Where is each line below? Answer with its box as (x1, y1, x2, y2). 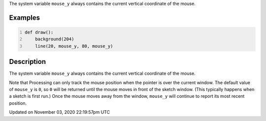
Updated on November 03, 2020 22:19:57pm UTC (9, 109, 110, 115)
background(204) (35, 36, 74, 42)
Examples (9, 13, 40, 22)
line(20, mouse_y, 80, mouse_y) (35, 43, 113, 49)
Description (9, 58, 46, 66)
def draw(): (25, 30, 54, 35)
